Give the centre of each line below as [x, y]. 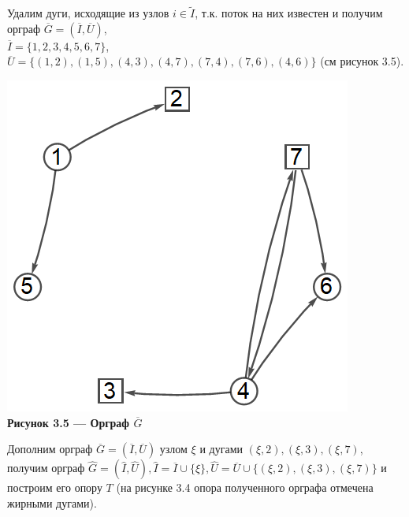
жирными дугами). [52, 502]
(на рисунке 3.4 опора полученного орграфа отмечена [245, 487]
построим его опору [55, 487]
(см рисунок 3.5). [362, 61]
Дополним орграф [50, 449]
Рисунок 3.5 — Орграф [69, 422]
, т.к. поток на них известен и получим [289, 13]
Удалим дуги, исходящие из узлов [88, 13]
